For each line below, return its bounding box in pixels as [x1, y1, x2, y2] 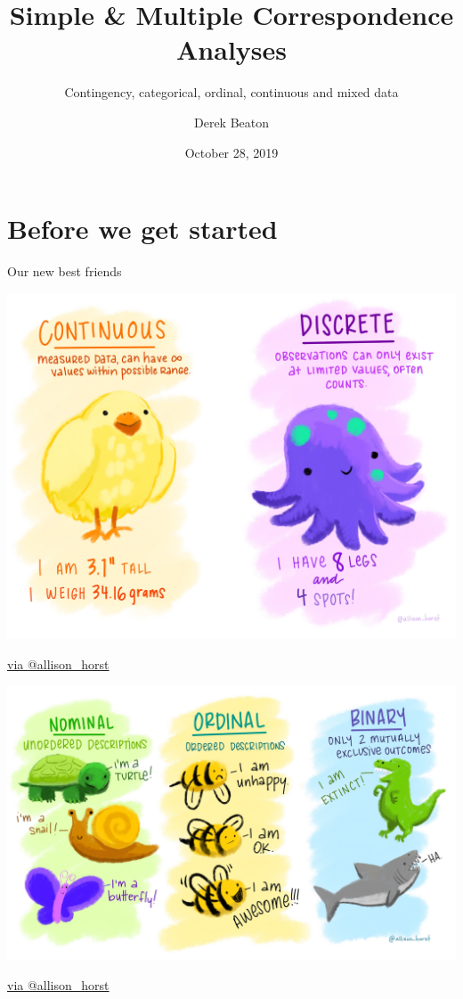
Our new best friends [7, 262, 122, 281]
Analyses [176, 31, 287, 68]
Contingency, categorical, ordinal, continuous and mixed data [64, 83, 399, 102]
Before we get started [7, 210, 278, 247]
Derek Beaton [193, 112, 270, 131]
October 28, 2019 [184, 143, 279, 161]
